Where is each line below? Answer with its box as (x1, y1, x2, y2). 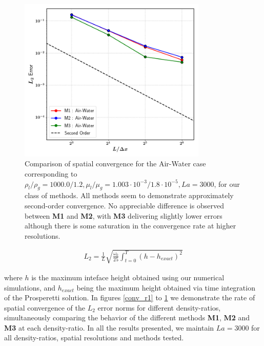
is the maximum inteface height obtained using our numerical (31, 272, 225, 282)
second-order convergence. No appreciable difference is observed (25, 200, 224, 210)
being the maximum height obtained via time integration (76, 282, 255, 293)
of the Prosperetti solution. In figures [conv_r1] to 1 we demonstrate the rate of (4, 292, 255, 303)
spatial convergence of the (4, 302, 85, 313)
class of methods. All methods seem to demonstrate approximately (25, 190, 234, 201)
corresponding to (25, 168, 77, 179)
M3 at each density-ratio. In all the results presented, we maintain (4, 322, 214, 333)
